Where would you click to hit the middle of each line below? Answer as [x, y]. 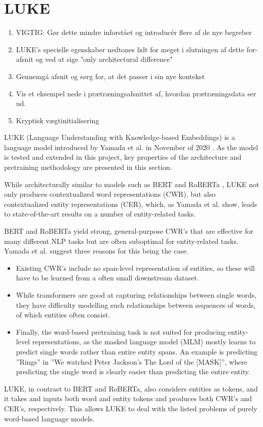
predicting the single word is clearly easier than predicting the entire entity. [133, 371]
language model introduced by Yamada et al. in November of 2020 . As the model [131, 147]
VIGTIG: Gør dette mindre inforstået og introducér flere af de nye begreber [134, 32]
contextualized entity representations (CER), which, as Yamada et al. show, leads [131, 204]
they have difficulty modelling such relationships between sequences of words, [136, 305]
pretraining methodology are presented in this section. [88, 167]
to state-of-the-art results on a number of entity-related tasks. [100, 214]
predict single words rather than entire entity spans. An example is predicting [137, 351]
